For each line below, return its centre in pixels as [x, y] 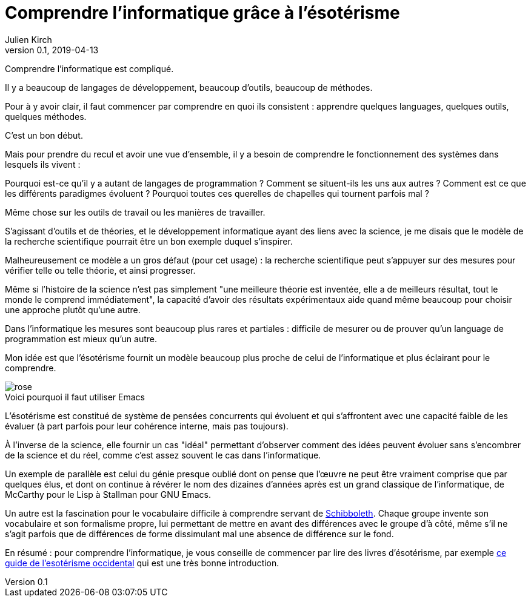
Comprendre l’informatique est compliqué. [89, 68]
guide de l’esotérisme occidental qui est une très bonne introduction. [142, 563]
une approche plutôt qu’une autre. [73, 309]
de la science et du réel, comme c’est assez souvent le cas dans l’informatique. [163, 455]
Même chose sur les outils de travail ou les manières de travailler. [135, 212]
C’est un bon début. [44, 135]
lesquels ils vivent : [43, 164]
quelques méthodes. [46, 116]
